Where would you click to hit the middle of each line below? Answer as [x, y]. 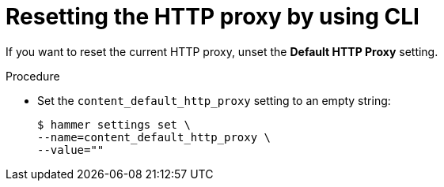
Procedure [33, 76]
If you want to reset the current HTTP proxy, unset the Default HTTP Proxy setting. [222, 51]
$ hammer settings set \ [114, 124]
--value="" [71, 150]
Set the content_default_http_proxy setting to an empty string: [214, 100]
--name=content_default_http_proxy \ [154, 137]
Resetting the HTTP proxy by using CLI [213, 17]
